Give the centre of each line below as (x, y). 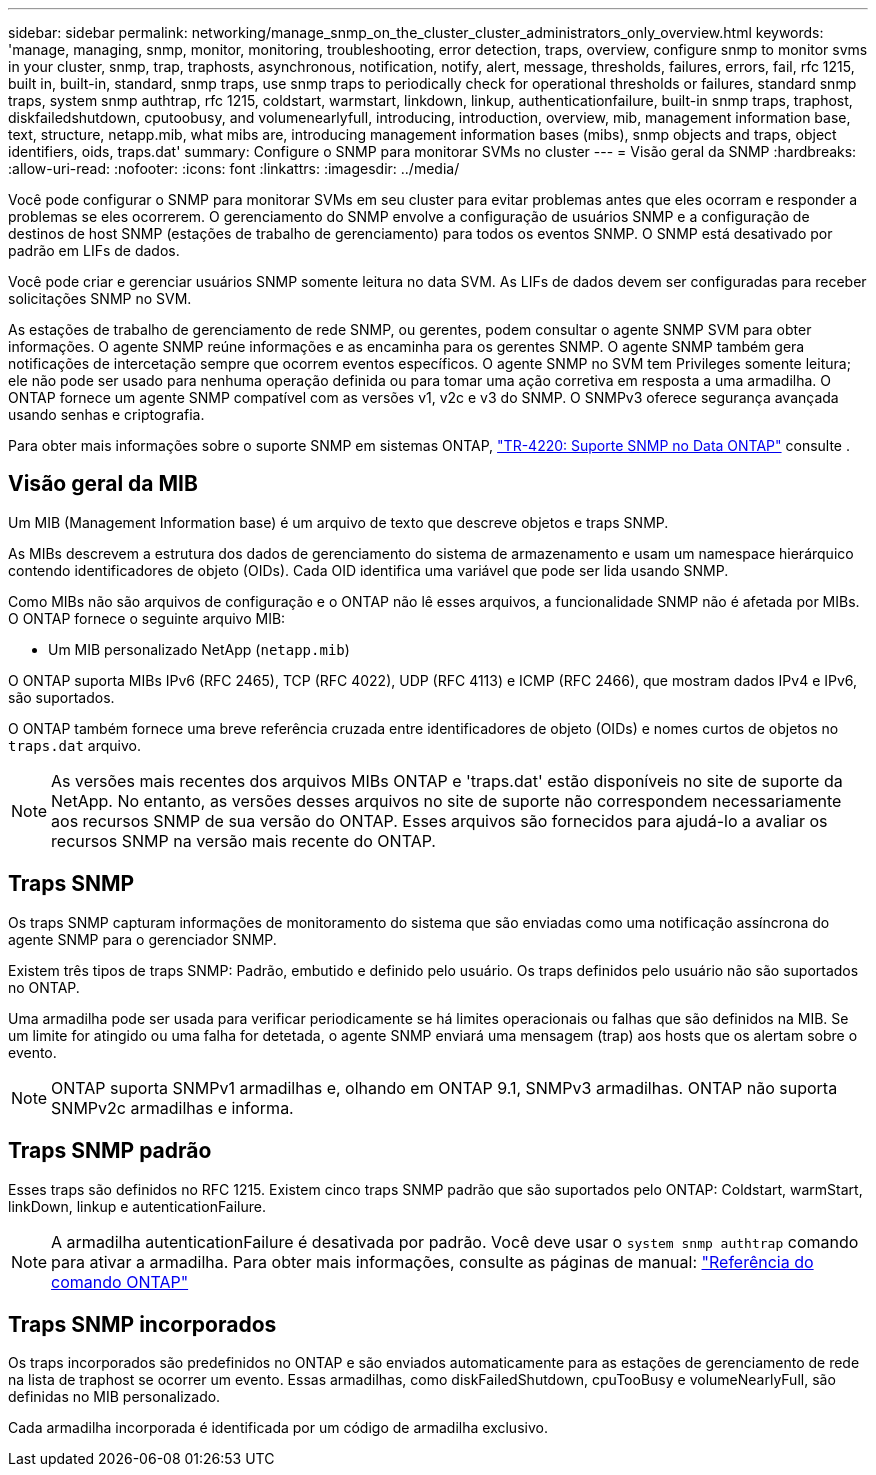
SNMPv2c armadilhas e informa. (172, 1107)
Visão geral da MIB (103, 484)
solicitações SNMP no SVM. (100, 298)
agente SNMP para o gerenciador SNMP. (142, 939)
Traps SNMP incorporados (142, 1324)
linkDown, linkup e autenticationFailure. (137, 1206)
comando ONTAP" (120, 1281)
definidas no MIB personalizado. (114, 1397)
